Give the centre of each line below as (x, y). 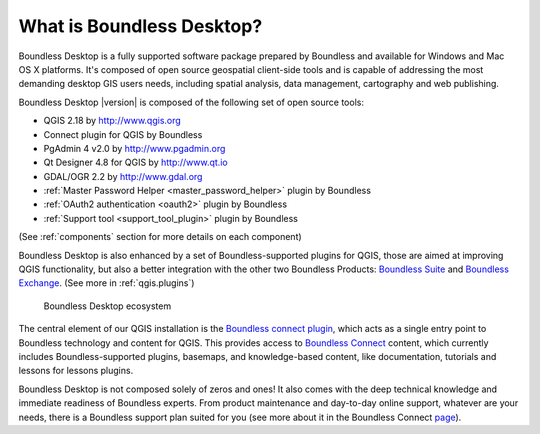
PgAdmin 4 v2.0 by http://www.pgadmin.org (134, 148)
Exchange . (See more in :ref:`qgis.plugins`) (106, 283)
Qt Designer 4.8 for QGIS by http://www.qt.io (136, 162)
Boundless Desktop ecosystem (107, 306)
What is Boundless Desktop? (140, 26)
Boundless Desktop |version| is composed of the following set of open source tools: (191, 102)
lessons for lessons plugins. (76, 371)
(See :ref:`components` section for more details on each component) (160, 237)
